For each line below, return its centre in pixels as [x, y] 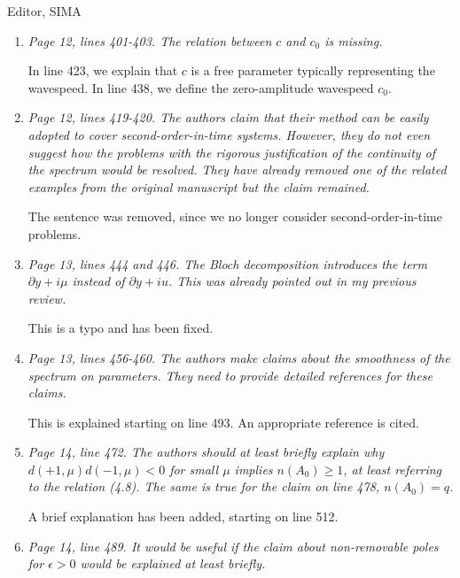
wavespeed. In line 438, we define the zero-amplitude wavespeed [201, 87]
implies [253, 469]
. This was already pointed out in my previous [292, 281]
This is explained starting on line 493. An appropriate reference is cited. [223, 422]
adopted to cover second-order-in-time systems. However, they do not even [229, 134]
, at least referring [393, 469]
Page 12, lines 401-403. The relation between [150, 40]
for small [194, 469]
